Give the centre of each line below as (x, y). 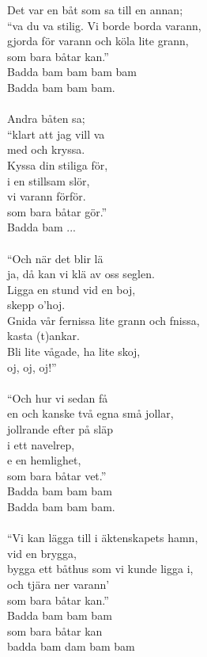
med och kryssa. (46, 149)
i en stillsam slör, (49, 180)
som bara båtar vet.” (57, 475)
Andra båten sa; (46, 118)
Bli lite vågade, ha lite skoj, (74, 351)
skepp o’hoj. (36, 305)
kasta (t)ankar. (43, 336)
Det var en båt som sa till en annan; (95, 10)
